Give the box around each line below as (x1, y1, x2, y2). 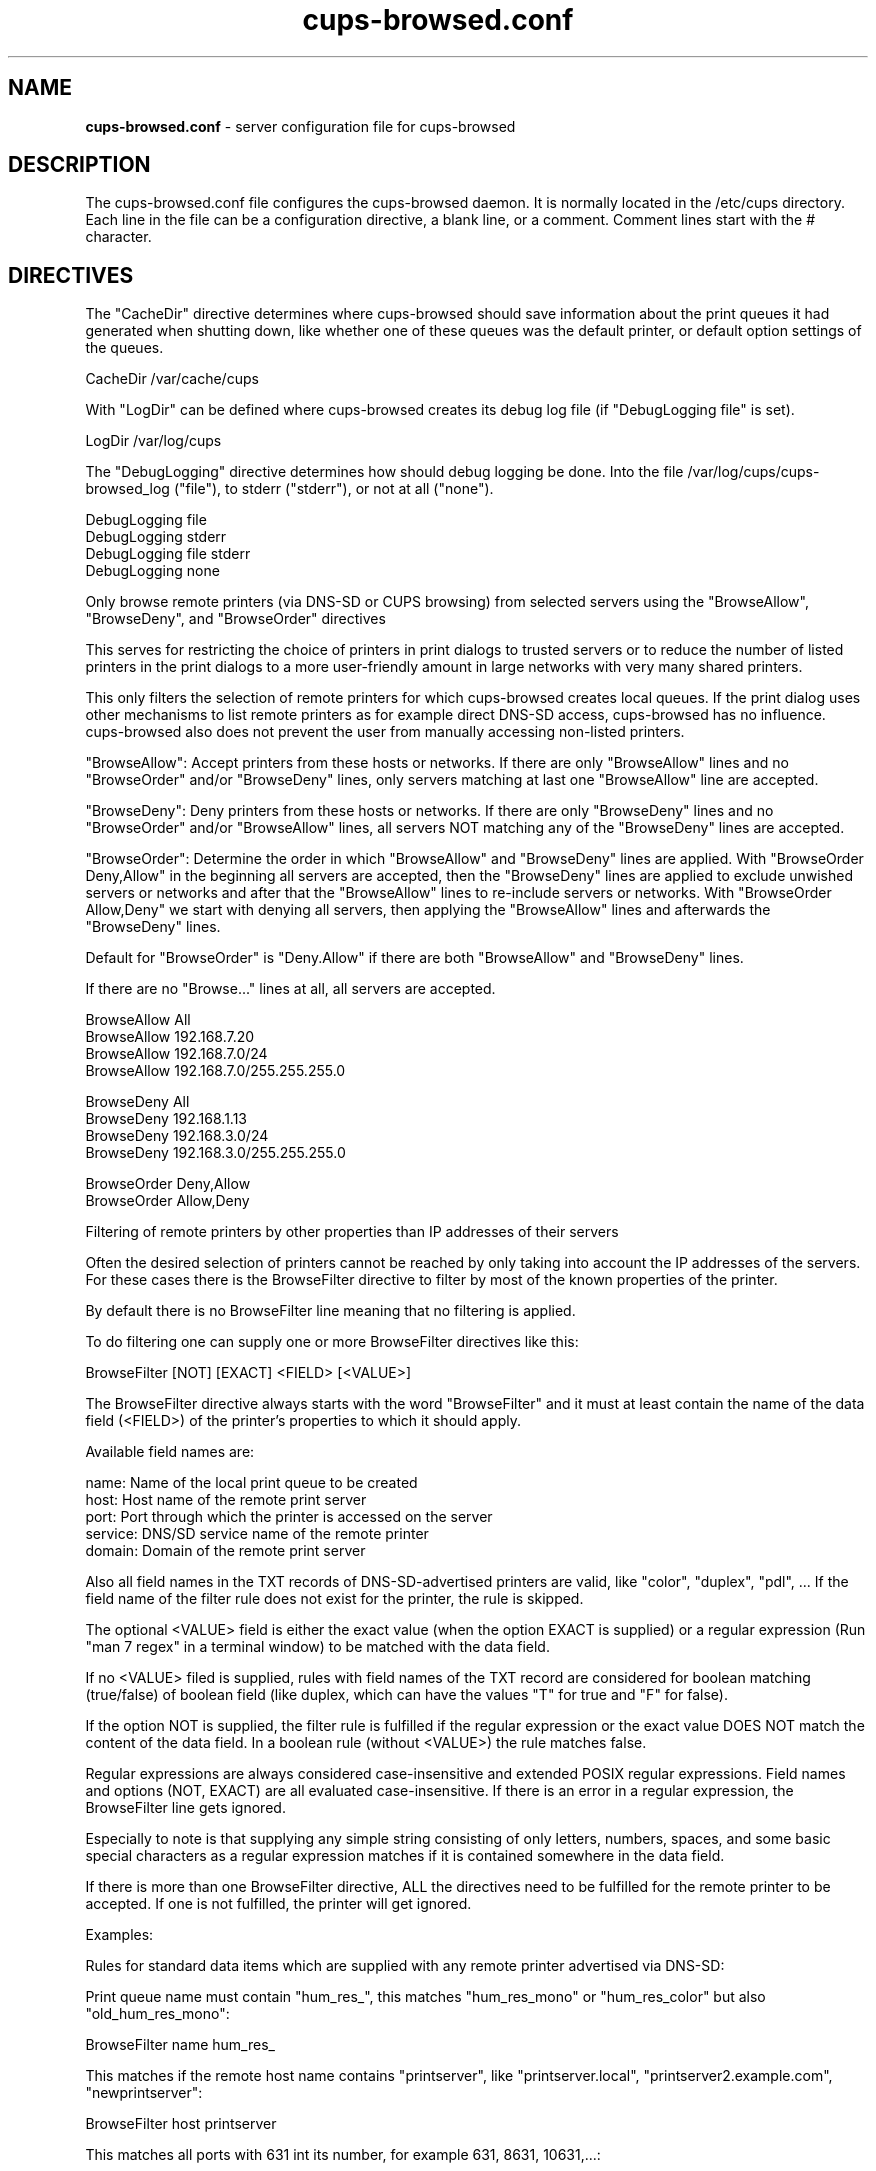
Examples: (85, 1926, 154, 1944)
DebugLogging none (85, 562, 220, 580)
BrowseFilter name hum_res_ (85, 2036, 275, 2054)
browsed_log (85, 480, 170, 498)
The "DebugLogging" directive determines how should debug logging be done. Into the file (85, 463, 684, 481)
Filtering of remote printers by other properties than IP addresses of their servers (85, 1223, 619, 1241)
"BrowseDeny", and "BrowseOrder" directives (85, 610, 386, 628)
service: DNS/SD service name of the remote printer (85, 1525, 429, 1543)
